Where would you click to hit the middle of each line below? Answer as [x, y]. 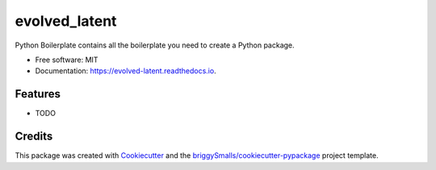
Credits [34, 137]
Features [38, 94]
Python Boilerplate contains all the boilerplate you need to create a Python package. [155, 45]
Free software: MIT [67, 60]
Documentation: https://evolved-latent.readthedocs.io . [126, 71]
